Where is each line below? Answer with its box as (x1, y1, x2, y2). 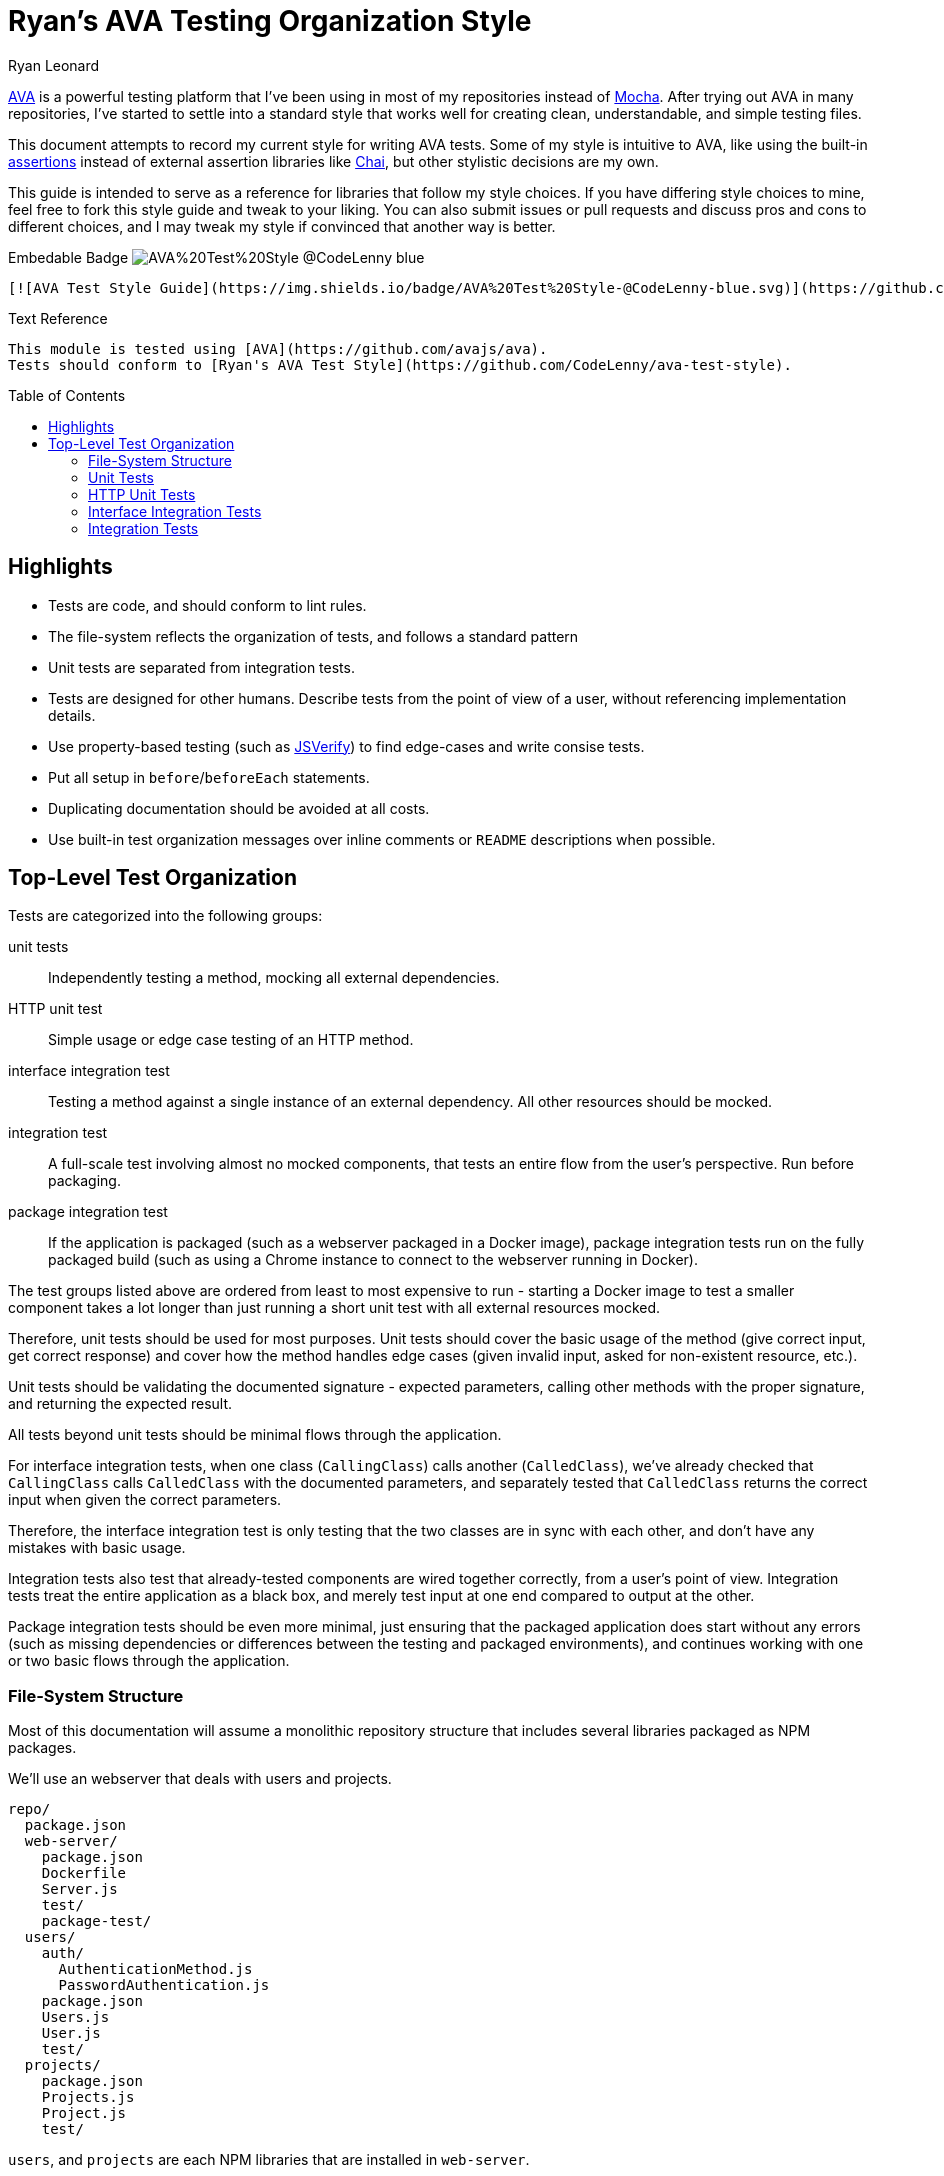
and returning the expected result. (8, 1395, 233, 1413)
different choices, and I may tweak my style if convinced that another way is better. (8, 217, 556, 235)
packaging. (48, 1172, 121, 1190)
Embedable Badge (8, 248, 129, 266)
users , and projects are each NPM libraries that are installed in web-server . (8, 2151, 530, 2169)
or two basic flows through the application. (8, 1652, 290, 1670)
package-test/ (41, 1913, 152, 1930)
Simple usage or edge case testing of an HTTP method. (48, 1031, 414, 1049)
